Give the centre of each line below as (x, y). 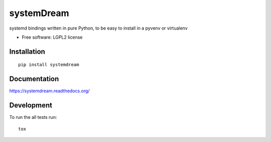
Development (31, 105)
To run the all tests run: (33, 117)
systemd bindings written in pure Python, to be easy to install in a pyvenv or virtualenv (98, 28)
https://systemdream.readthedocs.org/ (49, 91)
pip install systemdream (49, 65)
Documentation (34, 79)
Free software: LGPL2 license (52, 37)
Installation (27, 51)
